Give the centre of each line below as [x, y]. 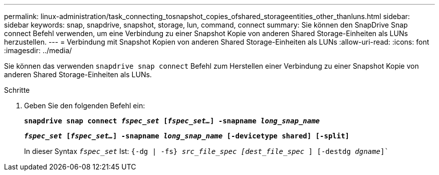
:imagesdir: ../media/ [38, 50]
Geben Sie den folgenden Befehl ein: [85, 106]
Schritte [17, 90]
